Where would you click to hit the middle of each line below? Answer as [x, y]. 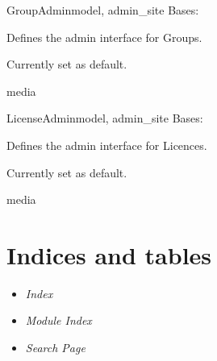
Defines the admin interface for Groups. [104, 37]
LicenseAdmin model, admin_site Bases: [105, 118]
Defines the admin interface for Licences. [107, 145]
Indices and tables [109, 254]
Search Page [55, 348]
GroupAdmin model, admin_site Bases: [103, 10]
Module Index [58, 320]
